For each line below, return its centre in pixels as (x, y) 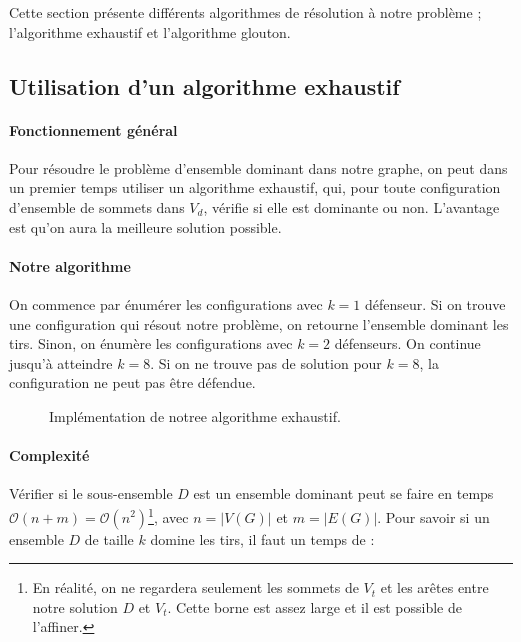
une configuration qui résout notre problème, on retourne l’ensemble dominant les (259, 323)
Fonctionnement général (93, 129)
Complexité (49, 455)
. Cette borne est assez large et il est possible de (314, 606)
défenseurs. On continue (407, 343)
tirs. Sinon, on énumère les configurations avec (151, 343)
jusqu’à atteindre (61, 362)
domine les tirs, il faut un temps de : (262, 538)
